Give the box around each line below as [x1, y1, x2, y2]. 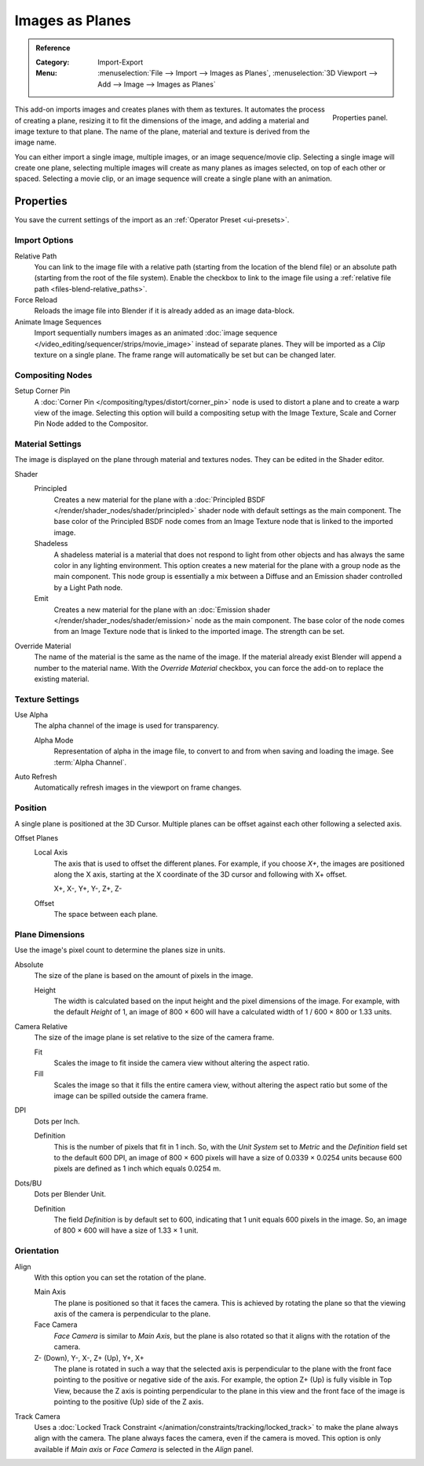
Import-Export [97, 57, 144, 67]
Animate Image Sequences [14, 317, 102, 326]
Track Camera [14, 1411, 60, 1421]
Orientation [14, 1245, 59, 1256]
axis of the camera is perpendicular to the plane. [53, 1309, 211, 1319]
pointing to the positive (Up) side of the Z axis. [53, 1397, 204, 1406]
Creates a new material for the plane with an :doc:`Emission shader [53, 605, 271, 614]
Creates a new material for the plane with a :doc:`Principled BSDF [53, 495, 266, 504]
